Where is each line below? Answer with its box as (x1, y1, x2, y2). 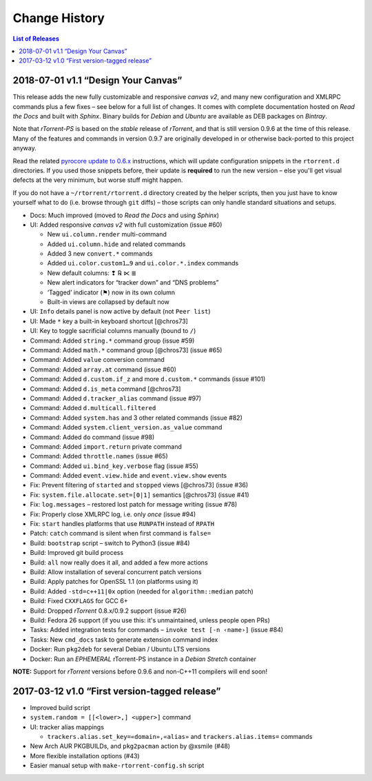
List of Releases (12, 34, 60, 43)
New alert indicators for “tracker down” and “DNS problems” (47, 278, 219, 287)
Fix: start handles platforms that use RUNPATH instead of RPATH (30, 520, 215, 528)
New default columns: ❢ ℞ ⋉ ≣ (47, 269, 137, 277)
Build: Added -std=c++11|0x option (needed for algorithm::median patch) (30, 587, 254, 596)
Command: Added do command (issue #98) (30, 433, 155, 441)
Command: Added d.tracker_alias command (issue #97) (30, 394, 202, 403)
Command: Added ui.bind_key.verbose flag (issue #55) (30, 462, 199, 470)
